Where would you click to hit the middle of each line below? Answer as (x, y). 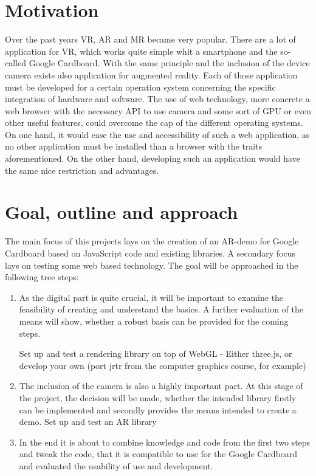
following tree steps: (42, 277)
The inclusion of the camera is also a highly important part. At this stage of (161, 386)
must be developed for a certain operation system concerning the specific (140, 87)
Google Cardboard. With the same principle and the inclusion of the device (169, 63)
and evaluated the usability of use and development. (116, 465)
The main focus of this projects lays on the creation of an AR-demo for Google (152, 241)
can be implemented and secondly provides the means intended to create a (158, 409)
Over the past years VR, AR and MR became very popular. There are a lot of (150, 39)
